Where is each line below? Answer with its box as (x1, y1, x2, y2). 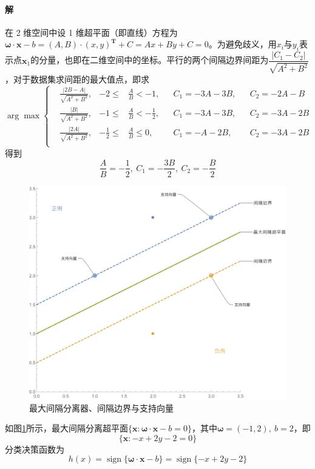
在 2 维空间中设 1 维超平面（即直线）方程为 (5, 25, 178, 38)
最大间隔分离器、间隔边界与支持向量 (29, 401, 174, 414)
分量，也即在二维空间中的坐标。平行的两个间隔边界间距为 (39, 53, 269, 66)
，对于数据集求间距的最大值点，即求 (5, 72, 149, 85)
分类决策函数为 (5, 442, 64, 455)
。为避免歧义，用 (208, 38, 277, 50)
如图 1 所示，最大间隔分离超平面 (5, 422, 128, 434)
